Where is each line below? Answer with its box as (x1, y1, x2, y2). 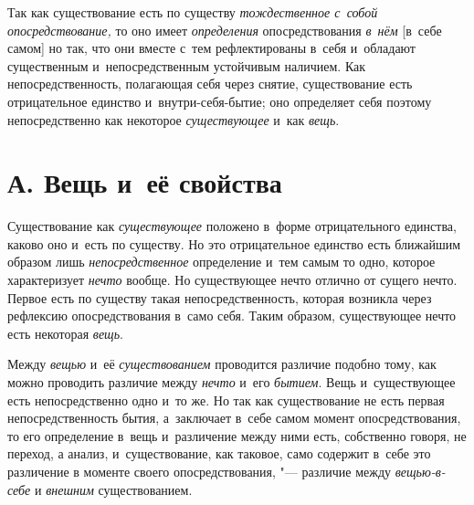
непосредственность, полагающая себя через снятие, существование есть (7, 74, 413, 93)
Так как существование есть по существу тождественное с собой (7, 3, 378, 21)
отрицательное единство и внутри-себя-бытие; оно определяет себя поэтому (7, 91, 432, 110)
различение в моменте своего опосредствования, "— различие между (7, 462, 392, 480)
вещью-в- (395, 462, 446, 480)
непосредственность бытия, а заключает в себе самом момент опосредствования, (7, 408, 461, 427)
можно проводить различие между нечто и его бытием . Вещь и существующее (7, 373, 456, 392)
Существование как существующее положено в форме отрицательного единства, (7, 216, 457, 236)
